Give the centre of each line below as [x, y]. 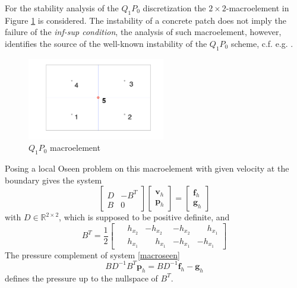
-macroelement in [257, 8]
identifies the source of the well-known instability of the [106, 43]
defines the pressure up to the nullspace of [81, 278]
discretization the [174, 8]
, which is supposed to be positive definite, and [144, 217]
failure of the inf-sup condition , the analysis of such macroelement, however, [143, 32]
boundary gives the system [53, 180]
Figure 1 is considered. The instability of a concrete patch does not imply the [146, 20]
